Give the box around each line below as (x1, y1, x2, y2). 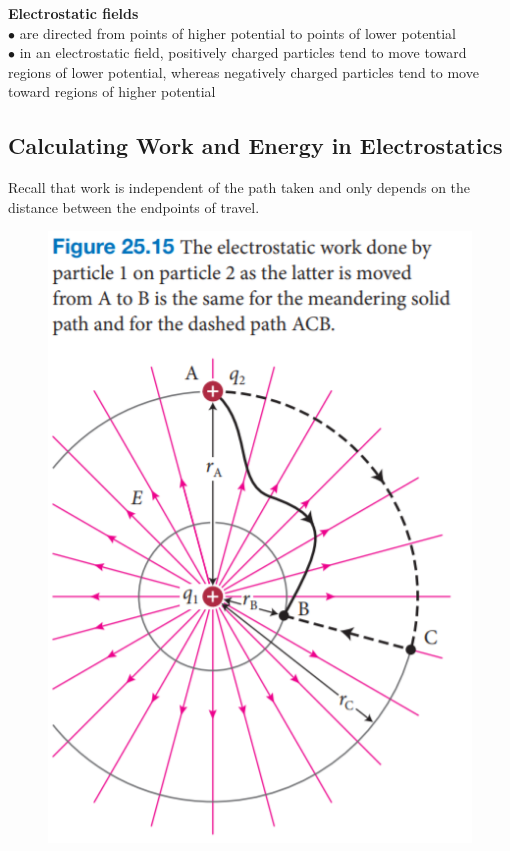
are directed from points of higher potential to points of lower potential (19, 22, 456, 43)
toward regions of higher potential (8, 81, 216, 102)
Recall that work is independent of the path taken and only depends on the (8, 177, 471, 198)
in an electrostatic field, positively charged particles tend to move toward (19, 42, 467, 63)
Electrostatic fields (8, 3, 139, 23)
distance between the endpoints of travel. (8, 196, 260, 217)
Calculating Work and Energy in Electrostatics (8, 130, 503, 161)
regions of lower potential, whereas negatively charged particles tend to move (8, 61, 479, 82)
